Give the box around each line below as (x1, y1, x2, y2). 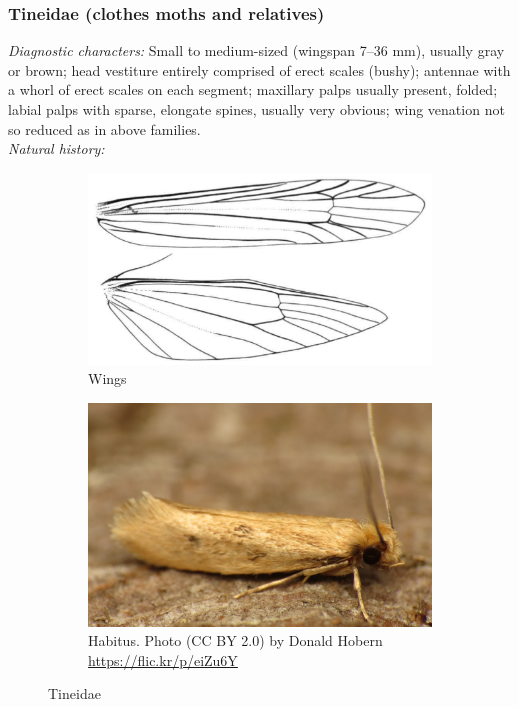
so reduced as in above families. (8, 118, 201, 139)
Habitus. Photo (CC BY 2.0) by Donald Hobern (88, 630, 383, 651)
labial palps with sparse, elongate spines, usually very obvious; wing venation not (8, 99, 505, 119)
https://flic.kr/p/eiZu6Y (88, 649, 238, 670)
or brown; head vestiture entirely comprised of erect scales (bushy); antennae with (8, 59, 511, 80)
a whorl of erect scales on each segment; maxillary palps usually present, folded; (8, 79, 498, 100)
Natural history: (8, 138, 105, 159)
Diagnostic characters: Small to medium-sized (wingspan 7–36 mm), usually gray (8, 40, 505, 61)
